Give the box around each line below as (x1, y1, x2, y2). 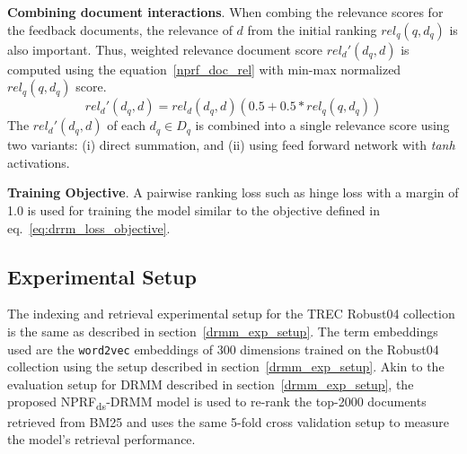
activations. (7, 153, 70, 171)
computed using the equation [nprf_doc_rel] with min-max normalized (7, 59, 401, 78)
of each (107, 116, 145, 135)
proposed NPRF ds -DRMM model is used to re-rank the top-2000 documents (7, 392, 427, 414)
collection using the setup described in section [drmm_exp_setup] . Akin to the (7, 357, 445, 376)
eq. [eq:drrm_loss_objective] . (7, 218, 171, 237)
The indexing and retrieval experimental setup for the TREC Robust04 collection (7, 304, 455, 323)
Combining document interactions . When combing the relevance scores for (7, 3, 444, 21)
